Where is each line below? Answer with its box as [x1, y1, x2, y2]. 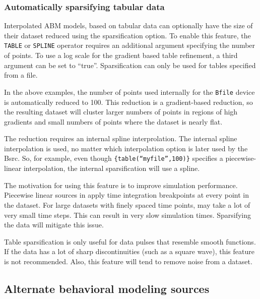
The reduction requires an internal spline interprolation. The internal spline [4, 133, 237, 144]
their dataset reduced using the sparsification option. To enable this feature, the [4, 30, 251, 40]
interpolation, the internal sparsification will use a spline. [23, 163, 200, 173]
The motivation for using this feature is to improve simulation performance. [4, 180, 238, 190]
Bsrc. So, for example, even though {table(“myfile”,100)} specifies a [4, 153, 223, 163]
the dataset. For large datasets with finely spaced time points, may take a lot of [4, 199, 250, 210]
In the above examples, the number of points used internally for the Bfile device [4, 86, 255, 97]
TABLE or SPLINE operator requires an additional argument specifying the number [4, 40, 255, 50]
